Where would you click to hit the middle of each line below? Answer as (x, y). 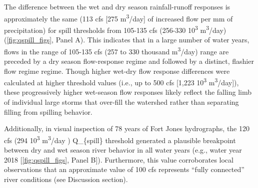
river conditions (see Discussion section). (66, 179)
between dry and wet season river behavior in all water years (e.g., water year (123, 150)
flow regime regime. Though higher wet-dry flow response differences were (117, 71)
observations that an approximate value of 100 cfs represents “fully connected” (124, 169)
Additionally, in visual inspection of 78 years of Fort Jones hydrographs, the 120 (127, 128)
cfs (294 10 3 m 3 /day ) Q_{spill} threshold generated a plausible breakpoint (120, 139)
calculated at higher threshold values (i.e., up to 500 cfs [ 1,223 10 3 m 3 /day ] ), (121, 82)
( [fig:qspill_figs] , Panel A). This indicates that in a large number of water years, (127, 40)
